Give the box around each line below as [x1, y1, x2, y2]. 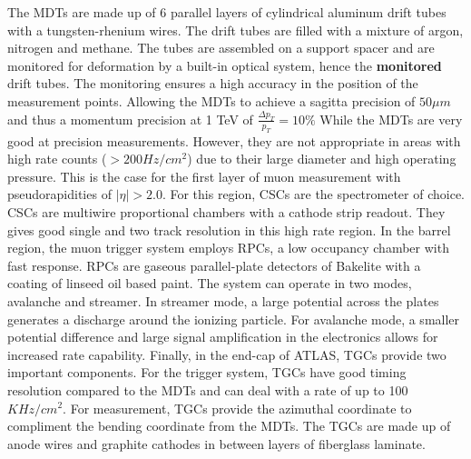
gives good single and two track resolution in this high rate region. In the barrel [7, 220, 451, 239]
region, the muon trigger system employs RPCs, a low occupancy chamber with [7, 238, 449, 257]
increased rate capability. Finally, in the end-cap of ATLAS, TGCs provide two [7, 344, 446, 364]
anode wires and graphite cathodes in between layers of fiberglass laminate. [7, 434, 426, 453]
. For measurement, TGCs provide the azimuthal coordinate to [63, 398, 412, 417]
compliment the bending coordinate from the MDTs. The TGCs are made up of [7, 416, 451, 435]
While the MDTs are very [319, 109, 463, 128]
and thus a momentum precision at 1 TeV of [7, 109, 253, 128]
